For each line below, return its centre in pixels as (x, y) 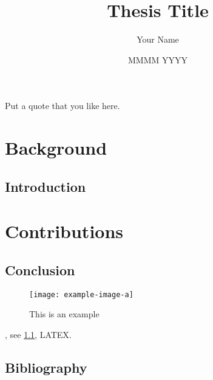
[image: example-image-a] (81, 294)
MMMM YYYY (157, 59)
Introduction (46, 186)
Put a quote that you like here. (63, 106)
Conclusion (40, 269)
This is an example (64, 314)
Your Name (158, 39)
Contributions (64, 231)
